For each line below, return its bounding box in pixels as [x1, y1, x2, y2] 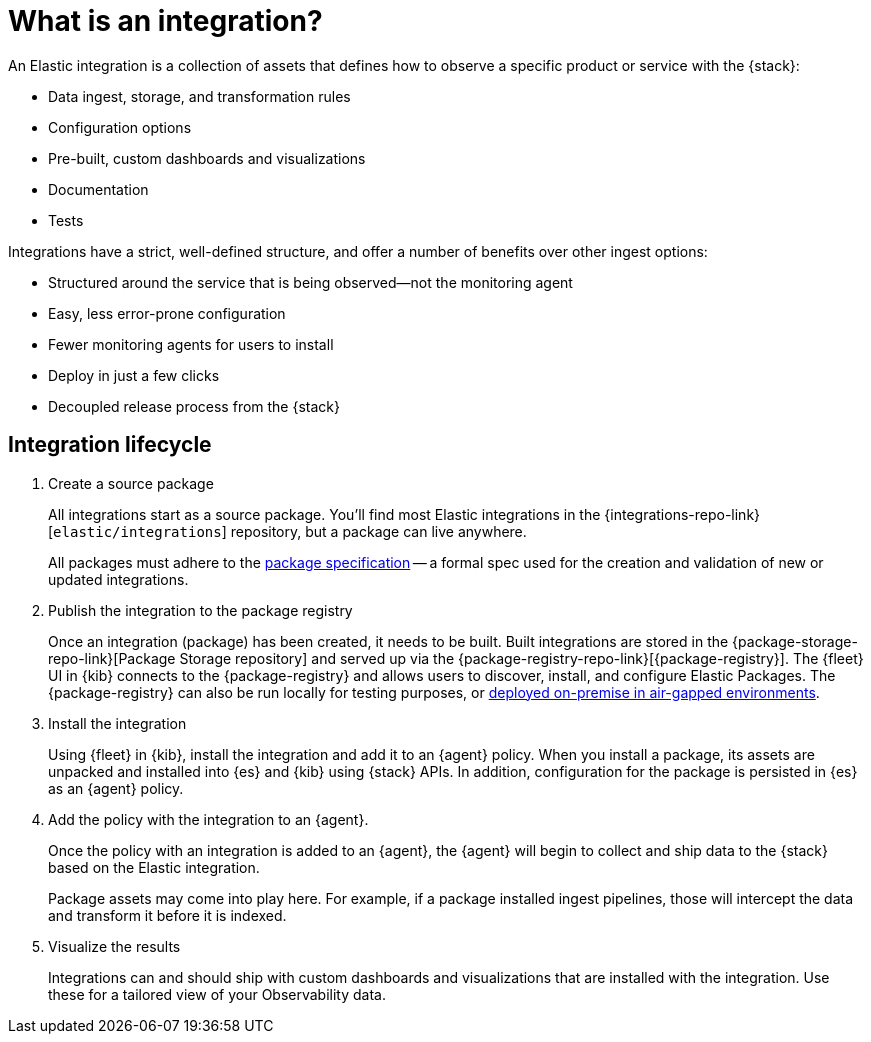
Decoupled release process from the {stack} [48, 397, 340, 415]
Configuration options [48, 118, 192, 136]
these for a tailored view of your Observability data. [48, 985, 386, 1003]
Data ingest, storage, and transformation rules [48, 87, 351, 105]
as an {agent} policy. [48, 779, 184, 797]
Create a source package [48, 474, 214, 492]
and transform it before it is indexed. [48, 906, 287, 924]
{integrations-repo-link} [604, 505, 761, 523]
